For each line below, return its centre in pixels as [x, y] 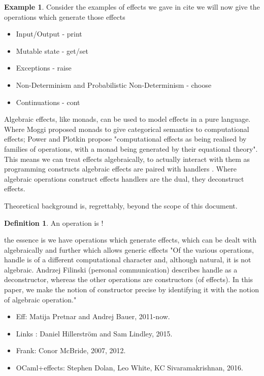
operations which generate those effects [65, 16]
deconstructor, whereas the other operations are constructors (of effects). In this [129, 279]
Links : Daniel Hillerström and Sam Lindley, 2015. [94, 333]
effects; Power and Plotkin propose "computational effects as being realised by [125, 139]
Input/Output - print [49, 34]
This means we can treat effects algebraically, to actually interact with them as [127, 159]
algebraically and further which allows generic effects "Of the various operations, [129, 249]
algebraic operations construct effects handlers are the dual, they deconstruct [124, 178]
